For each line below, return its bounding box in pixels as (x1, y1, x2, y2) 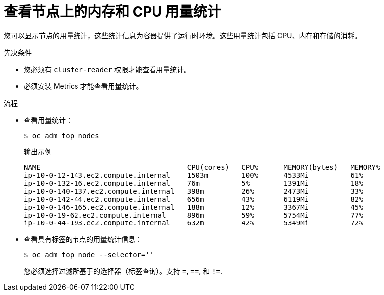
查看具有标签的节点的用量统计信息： (24, 234, 142, 243)
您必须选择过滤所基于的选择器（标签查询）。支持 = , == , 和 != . (24, 266, 223, 275)
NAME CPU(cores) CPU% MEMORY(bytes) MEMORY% (24, 163, 380, 171)
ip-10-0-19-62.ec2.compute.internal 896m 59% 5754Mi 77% (24, 211, 363, 219)
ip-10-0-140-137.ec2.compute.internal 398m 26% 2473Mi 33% (24, 187, 363, 195)
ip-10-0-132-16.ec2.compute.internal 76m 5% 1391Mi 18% (24, 179, 363, 187)
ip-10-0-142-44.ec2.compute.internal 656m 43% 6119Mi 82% (24, 195, 363, 203)
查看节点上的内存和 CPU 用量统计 (4, 3, 221, 20)
